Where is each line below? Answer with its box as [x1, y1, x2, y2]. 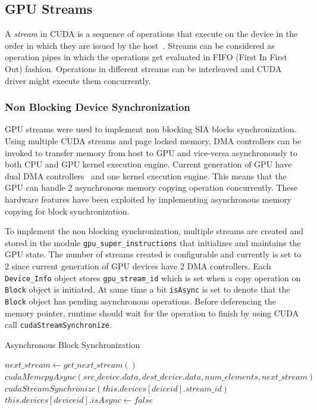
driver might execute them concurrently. [5, 74, 151, 86]
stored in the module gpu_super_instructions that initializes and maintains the [5, 236, 301, 249]
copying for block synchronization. [5, 204, 130, 217]
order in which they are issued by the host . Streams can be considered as [5, 39, 275, 51]
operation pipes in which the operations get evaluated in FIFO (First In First [5, 51, 287, 63]
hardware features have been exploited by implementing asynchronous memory [5, 192, 292, 205]
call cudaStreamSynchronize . [5, 318, 112, 331]
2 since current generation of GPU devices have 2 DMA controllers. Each [5, 259, 271, 272]
